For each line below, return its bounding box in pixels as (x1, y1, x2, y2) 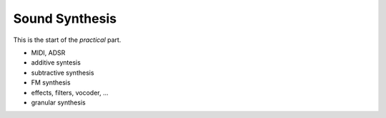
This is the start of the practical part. (13, 36, 122, 44)
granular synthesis (31, 98, 86, 107)
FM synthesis (31, 78, 71, 87)
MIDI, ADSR (31, 48, 66, 57)
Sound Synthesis (13, 11, 117, 26)
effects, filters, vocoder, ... (31, 88, 109, 97)
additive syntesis (31, 58, 81, 67)
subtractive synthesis (31, 68, 94, 77)
